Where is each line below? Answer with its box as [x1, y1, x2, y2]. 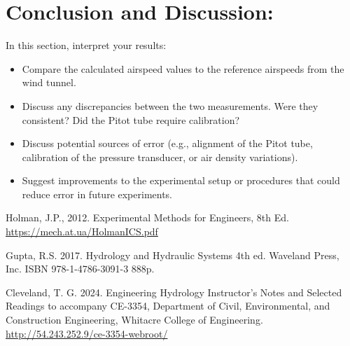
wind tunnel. [22, 75, 76, 90]
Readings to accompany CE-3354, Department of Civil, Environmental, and [6, 298, 330, 313]
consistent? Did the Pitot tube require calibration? [22, 112, 240, 127]
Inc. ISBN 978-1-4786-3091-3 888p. [6, 261, 155, 276]
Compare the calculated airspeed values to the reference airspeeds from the [22, 61, 344, 76]
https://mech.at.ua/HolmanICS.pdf [6, 224, 158, 239]
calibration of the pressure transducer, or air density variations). [22, 149, 298, 164]
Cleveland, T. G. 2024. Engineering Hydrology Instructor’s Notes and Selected [6, 284, 342, 299]
